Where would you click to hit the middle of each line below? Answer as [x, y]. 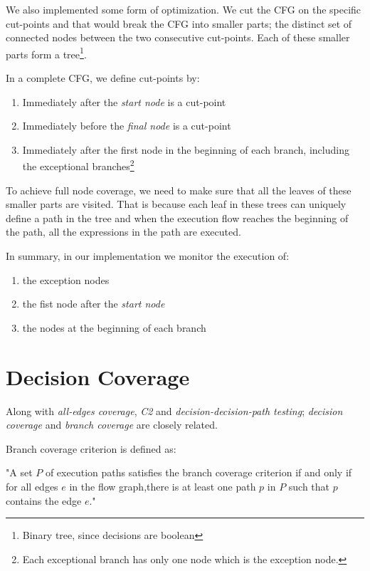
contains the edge [44, 500]
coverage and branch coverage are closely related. [112, 425]
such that [309, 486]
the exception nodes [66, 279]
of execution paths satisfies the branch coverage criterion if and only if [199, 472]
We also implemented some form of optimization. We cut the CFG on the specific [184, 9]
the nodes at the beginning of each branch [114, 327]
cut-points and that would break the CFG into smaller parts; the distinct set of [179, 23]
